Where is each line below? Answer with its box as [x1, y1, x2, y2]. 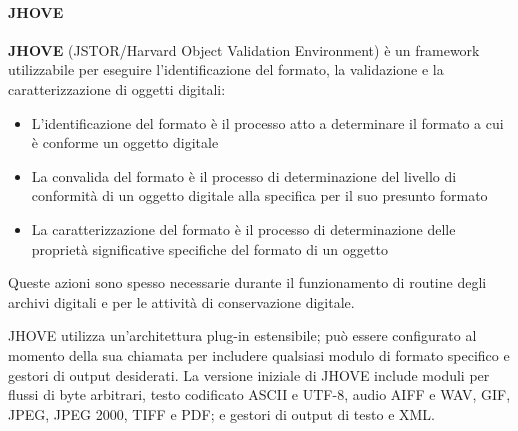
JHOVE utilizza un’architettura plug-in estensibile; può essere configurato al [8, 325, 477, 346]
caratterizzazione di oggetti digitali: [8, 78, 226, 99]
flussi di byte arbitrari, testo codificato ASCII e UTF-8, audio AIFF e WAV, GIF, [8, 384, 511, 405]
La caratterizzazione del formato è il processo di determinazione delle [31, 218, 456, 239]
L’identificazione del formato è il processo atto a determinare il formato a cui [31, 112, 504, 133]
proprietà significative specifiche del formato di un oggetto [31, 238, 388, 259]
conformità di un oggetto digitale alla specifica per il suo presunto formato [31, 185, 488, 206]
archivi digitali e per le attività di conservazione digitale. [8, 291, 355, 312]
